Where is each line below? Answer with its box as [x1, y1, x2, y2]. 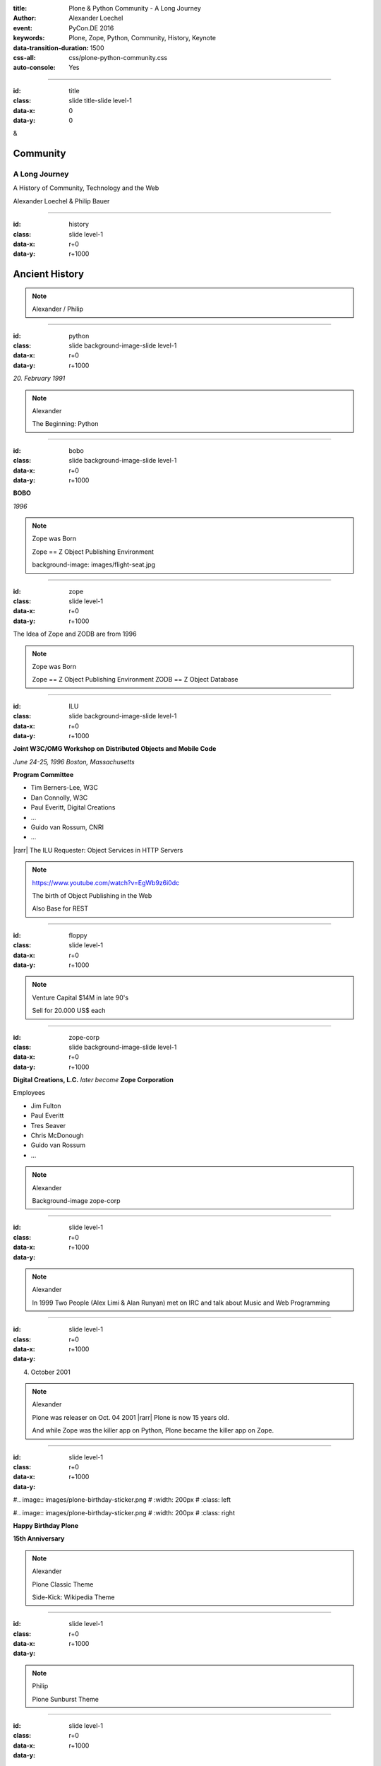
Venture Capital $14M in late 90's [32, 993, 129, 1002]
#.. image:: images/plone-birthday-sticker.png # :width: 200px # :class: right [13, 1508, 236, 1517]
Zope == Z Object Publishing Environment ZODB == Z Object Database [32, 675, 238, 684]
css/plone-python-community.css [68, 53, 168, 61]
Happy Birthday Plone [13, 1521, 79, 1529]
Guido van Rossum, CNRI [30, 823, 104, 831]
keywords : [13, 34, 45, 42]
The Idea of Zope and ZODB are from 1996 [13, 629, 137, 639]
